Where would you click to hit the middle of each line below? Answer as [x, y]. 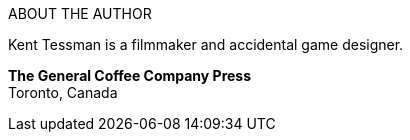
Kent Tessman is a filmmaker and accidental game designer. [206, 44]
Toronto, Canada [63, 92]
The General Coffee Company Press [130, 75]
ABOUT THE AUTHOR [80, 13]
